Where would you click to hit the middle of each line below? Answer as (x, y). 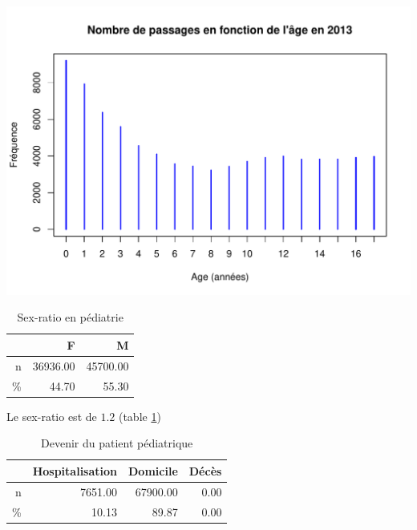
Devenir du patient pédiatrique (117, 443)
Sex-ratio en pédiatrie (70, 317)
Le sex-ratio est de (52, 416)
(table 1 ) (140, 416)
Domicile (153, 470)
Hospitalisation (75, 470)
